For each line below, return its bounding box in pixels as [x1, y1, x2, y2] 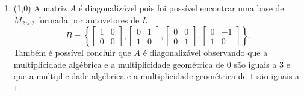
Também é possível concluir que [13, 46, 131, 59]
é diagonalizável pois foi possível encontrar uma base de [78, 2, 284, 14]
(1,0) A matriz [13, 2, 67, 14]
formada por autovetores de [37, 13, 140, 26]
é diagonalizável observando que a [143, 46, 268, 59]
